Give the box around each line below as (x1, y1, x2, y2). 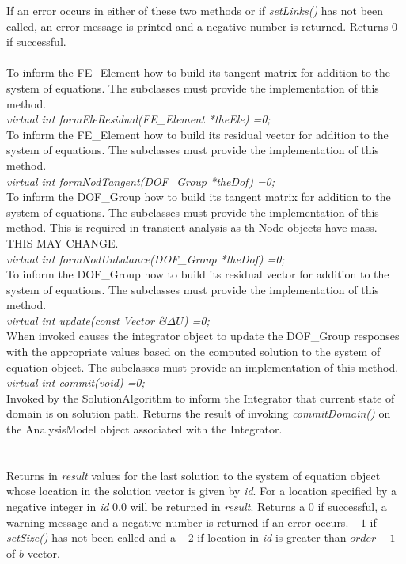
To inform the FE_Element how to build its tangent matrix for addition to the (6, 64, 390, 81)
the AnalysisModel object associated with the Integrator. (6, 421, 283, 437)
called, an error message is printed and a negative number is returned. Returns (6, 17, 389, 34)
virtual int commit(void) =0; (6, 374, 145, 391)
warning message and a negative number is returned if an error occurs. (6, 513, 349, 530)
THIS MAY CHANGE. (6, 234, 119, 251)
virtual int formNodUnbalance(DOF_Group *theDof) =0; (6, 250, 285, 267)
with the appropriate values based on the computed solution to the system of (6, 343, 381, 360)
